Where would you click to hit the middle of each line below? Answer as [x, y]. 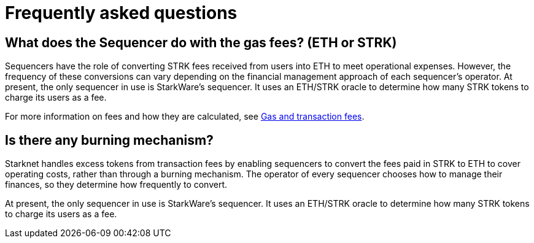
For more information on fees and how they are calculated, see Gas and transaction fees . [185, 117]
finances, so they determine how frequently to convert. [116, 185]
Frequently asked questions [121, 13]
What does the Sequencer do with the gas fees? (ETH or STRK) [201, 42]
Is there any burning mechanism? [109, 140]
